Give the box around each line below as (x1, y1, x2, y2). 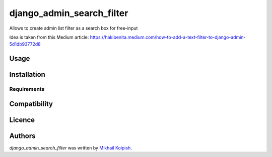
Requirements (9, 86, 45, 93)
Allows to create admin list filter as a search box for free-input (9, 25, 138, 31)
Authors (9, 131, 36, 140)
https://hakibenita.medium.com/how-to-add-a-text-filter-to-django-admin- (90, 34, 246, 40)
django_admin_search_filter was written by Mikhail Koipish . (9, 144, 132, 150)
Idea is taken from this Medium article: (9, 34, 89, 40)
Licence (9, 115, 35, 124)
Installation (9, 70, 45, 79)
